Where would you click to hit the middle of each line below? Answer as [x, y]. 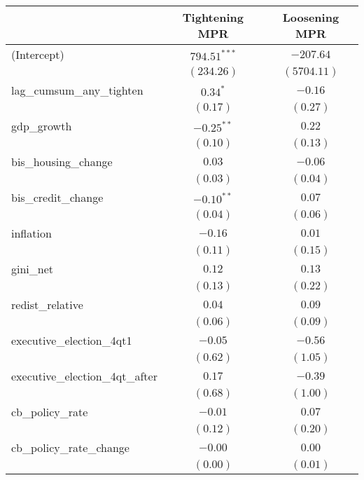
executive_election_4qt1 [72, 340]
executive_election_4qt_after [84, 376]
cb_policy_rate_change [70, 447]
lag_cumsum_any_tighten [77, 90]
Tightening [213, 17]
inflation [31, 233]
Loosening [311, 17]
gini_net [33, 269]
